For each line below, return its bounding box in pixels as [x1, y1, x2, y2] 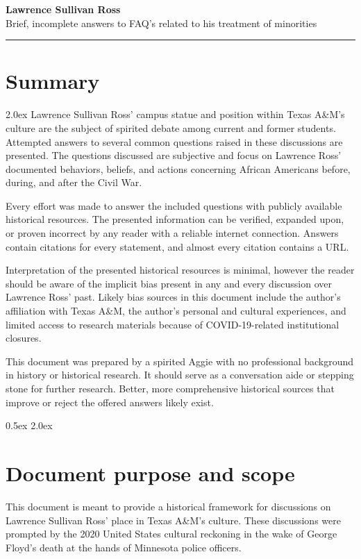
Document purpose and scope [6, 458, 295, 487]
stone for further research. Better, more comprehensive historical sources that [6, 381, 335, 395]
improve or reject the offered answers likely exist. [6, 394, 214, 409]
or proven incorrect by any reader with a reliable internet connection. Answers [6, 226, 339, 240]
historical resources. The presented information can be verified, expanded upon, [6, 212, 344, 226]
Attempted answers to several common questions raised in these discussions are [6, 134, 343, 149]
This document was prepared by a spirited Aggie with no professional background [6, 353, 354, 368]
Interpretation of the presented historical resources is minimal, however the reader [6, 262, 355, 277]
